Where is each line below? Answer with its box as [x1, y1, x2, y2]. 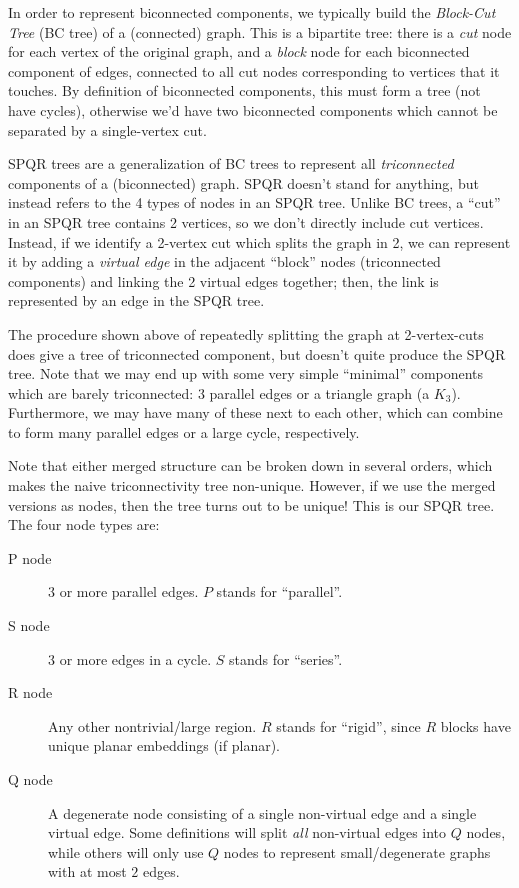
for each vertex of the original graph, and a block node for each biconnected [8, 41, 470, 62]
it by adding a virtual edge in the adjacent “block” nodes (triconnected [8, 251, 441, 272]
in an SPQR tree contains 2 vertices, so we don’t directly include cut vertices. [8, 211, 484, 232]
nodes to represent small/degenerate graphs [223, 841, 491, 862]
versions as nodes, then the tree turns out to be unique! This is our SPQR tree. [8, 494, 495, 515]
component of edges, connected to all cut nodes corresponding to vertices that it [8, 60, 500, 81]
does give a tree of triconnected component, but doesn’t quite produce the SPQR [8, 343, 506, 364]
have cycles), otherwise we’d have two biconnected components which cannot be [8, 99, 498, 120]
